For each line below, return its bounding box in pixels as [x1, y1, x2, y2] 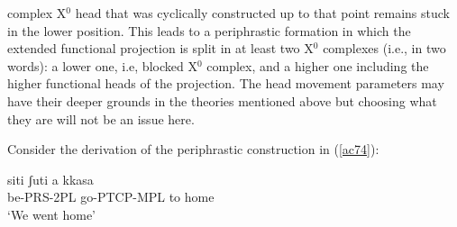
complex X [7, 4, 67, 22]
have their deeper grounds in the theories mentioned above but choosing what [7, 91, 437, 110]
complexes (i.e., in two [323, 39, 446, 58]
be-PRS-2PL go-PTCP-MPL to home [7, 187, 215, 206]
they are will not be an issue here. [7, 109, 195, 128]
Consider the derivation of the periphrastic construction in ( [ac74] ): [7, 140, 379, 159]
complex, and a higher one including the [206, 56, 429, 75]
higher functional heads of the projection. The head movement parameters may [7, 74, 444, 93]
